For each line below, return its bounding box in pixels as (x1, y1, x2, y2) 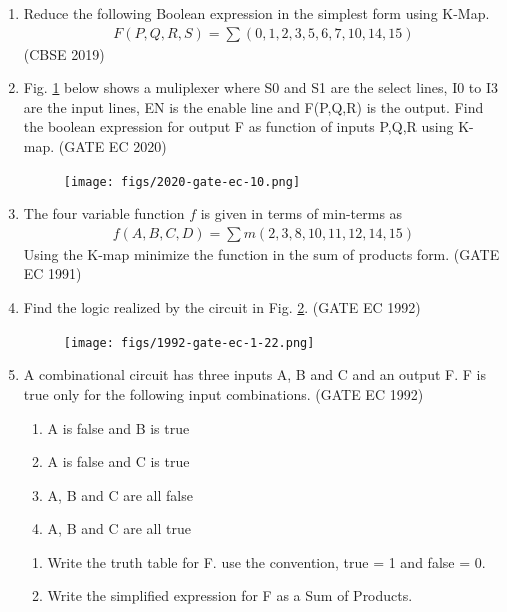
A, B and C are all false (47, 484, 193, 505)
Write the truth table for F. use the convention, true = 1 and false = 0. (47, 551, 486, 572)
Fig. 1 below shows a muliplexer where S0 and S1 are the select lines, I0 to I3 (23, 77, 499, 98)
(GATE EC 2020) (58, 136, 167, 156)
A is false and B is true (47, 417, 190, 438)
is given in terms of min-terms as (200, 203, 403, 224)
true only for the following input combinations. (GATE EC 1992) (23, 383, 424, 404)
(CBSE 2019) (23, 43, 105, 64)
